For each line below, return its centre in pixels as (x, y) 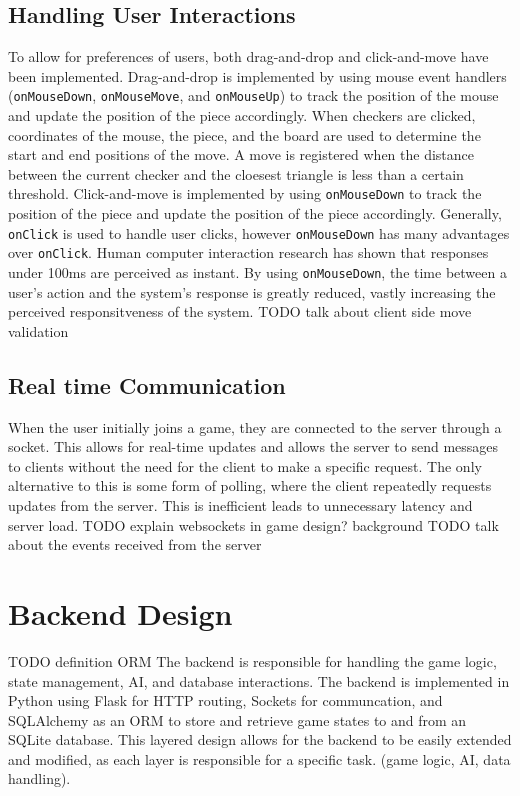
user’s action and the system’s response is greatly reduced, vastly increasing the (252, 291)
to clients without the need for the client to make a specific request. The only (245, 465)
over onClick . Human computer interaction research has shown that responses (248, 252)
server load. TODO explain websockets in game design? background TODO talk (253, 524)
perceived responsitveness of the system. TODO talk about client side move (240, 311)
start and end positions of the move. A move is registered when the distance (241, 154)
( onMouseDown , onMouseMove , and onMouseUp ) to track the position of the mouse (253, 95)
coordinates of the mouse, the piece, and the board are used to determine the (244, 134)
